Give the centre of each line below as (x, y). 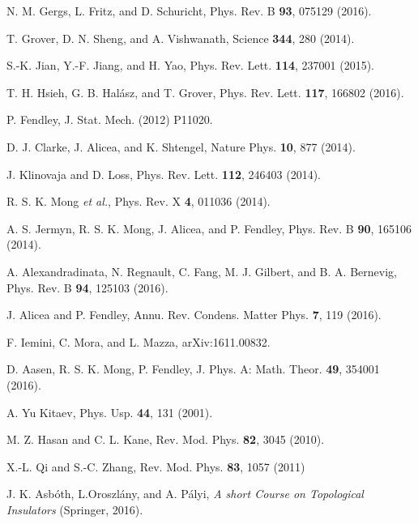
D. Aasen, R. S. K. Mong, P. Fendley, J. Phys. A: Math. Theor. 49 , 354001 (193, 369)
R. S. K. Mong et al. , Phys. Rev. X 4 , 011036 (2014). (139, 201)
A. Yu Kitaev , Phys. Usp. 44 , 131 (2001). (110, 412)
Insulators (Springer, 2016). (75, 509)
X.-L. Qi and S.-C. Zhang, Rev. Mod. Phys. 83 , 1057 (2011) (156, 466)
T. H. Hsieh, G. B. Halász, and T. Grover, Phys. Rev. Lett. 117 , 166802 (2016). (205, 92)
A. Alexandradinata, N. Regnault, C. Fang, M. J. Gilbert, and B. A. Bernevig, (202, 271)
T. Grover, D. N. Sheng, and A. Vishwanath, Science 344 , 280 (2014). (181, 38)
